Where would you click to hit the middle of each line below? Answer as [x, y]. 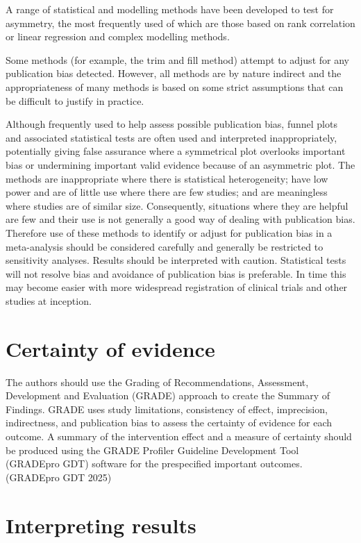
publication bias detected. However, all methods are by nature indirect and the [174, 73]
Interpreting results [101, 525]
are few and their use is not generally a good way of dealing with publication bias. [180, 219]
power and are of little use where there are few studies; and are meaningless [167, 192]
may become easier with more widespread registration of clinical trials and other [177, 287]
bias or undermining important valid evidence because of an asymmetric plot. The [180, 164]
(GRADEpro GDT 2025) [59, 477]
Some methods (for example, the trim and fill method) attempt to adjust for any [177, 59]
